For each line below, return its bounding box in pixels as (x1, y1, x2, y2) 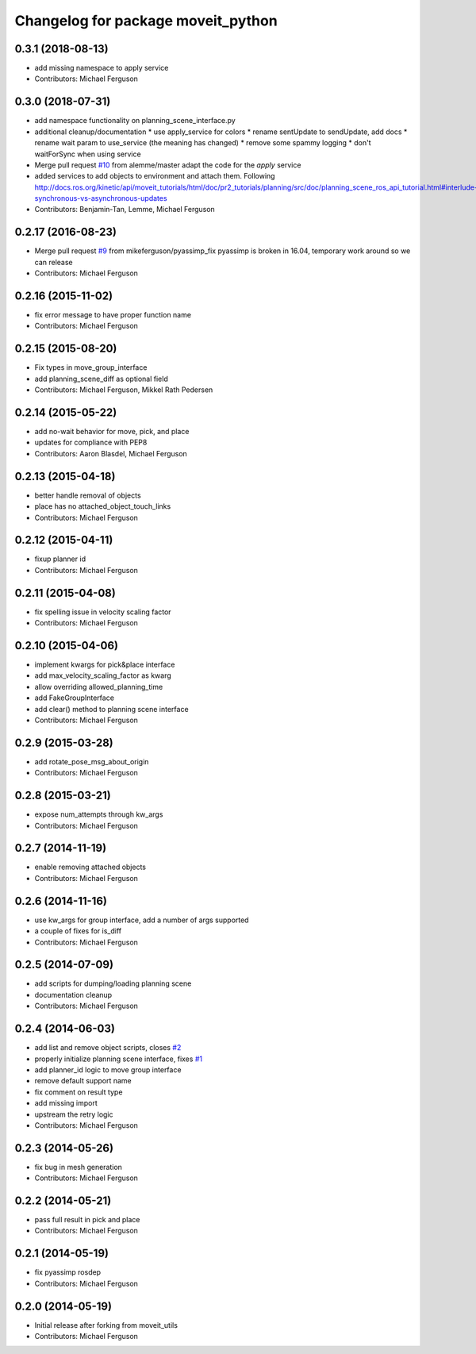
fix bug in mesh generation (34, 1162, 123, 1171)
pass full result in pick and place (34, 1215, 140, 1225)
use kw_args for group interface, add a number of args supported (34, 915, 249, 925)
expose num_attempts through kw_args (34, 810, 163, 819)
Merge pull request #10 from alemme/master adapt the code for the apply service (34, 160, 301, 170)
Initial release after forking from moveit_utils (34, 1320, 178, 1329)
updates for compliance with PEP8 (34, 437, 148, 448)
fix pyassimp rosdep (34, 1267, 102, 1277)
